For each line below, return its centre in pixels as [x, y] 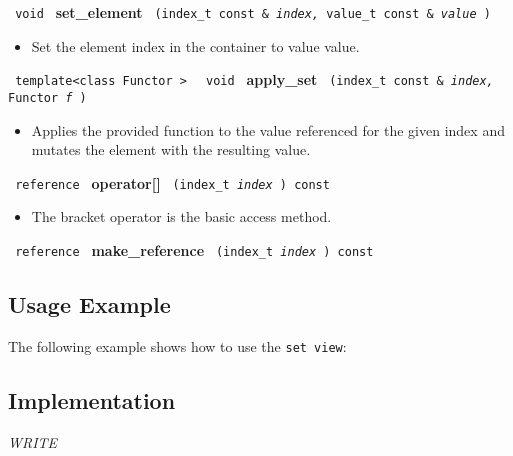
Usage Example [89, 304]
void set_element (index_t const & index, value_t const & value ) [253, 12]
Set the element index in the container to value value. [195, 45]
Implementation [92, 399]
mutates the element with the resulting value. [171, 149]
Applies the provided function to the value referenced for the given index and [268, 129]
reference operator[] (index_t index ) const [172, 182]
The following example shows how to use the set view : [177, 345]
